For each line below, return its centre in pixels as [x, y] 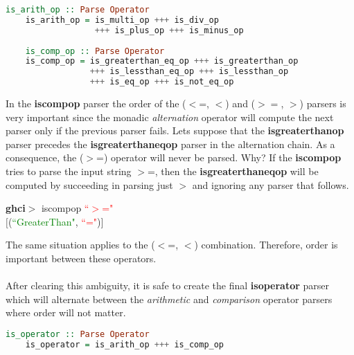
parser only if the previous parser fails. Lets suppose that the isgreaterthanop [175, 130]
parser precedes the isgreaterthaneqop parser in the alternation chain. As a [170, 144]
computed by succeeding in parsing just [89, 184]
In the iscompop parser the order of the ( [96, 103]
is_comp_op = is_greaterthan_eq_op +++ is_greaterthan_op [162, 61]
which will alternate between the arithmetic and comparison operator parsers [169, 299]
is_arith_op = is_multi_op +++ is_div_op [122, 20]
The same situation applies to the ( [80, 245]
